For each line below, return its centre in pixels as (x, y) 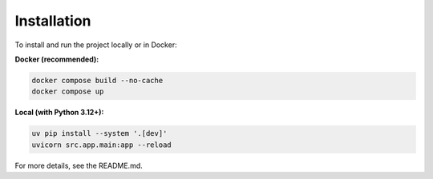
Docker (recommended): (57, 59)
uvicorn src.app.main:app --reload (101, 145)
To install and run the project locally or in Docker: (96, 45)
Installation (53, 21)
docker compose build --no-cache (97, 80)
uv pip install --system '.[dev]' (99, 133)
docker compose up (68, 91)
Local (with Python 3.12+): (59, 113)
